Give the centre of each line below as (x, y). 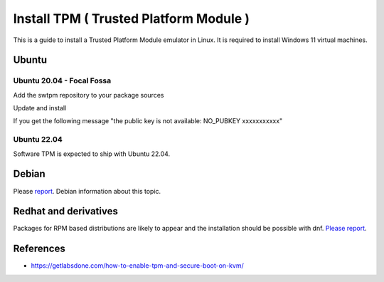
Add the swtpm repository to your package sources (89, 95)
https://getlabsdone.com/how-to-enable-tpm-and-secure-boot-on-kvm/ (138, 266)
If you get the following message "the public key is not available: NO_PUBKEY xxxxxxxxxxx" (148, 121)
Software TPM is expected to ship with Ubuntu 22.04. (92, 154)
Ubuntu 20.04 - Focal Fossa (62, 80)
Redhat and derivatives (66, 211)
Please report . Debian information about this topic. (87, 191)
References (39, 249)
